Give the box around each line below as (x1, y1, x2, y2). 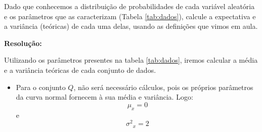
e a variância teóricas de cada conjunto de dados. (4, 64, 156, 75)
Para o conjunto (16, 81, 66, 92)
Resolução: (4, 37, 42, 48)
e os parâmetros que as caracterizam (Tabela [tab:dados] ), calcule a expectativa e (4, 11, 256, 21)
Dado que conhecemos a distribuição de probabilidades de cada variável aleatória (4, 1, 255, 11)
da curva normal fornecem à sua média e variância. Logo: (16, 92, 193, 102)
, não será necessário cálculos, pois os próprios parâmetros (73, 81, 253, 92)
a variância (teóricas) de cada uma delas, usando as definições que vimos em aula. (4, 21, 258, 31)
